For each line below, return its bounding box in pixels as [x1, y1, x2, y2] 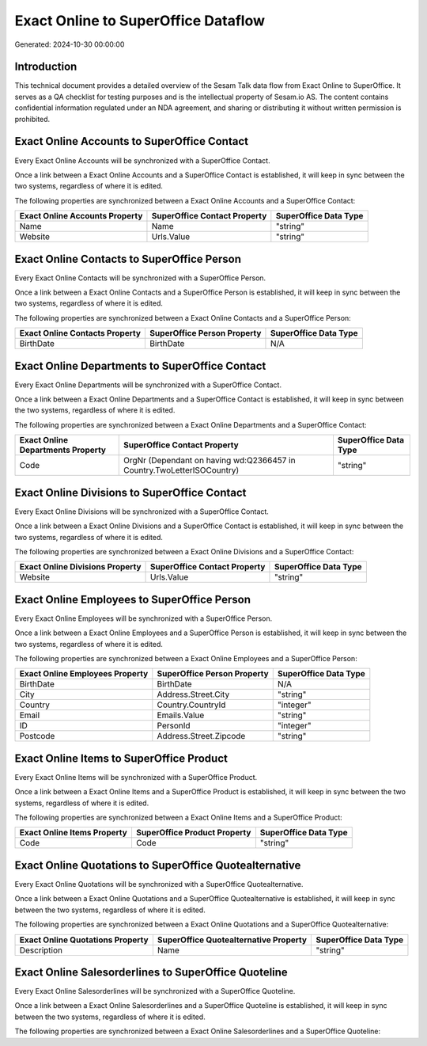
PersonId [157, 721, 191, 732]
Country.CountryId [157, 699, 226, 710]
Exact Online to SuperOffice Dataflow [14, 12, 265, 29]
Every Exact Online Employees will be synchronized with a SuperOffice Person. [14, 614, 273, 623]
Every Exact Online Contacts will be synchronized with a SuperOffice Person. [14, 273, 266, 283]
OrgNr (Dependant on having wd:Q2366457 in [123, 455, 296, 466]
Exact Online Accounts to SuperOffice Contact [14, 135, 249, 148]
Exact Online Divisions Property [19, 561, 142, 572]
